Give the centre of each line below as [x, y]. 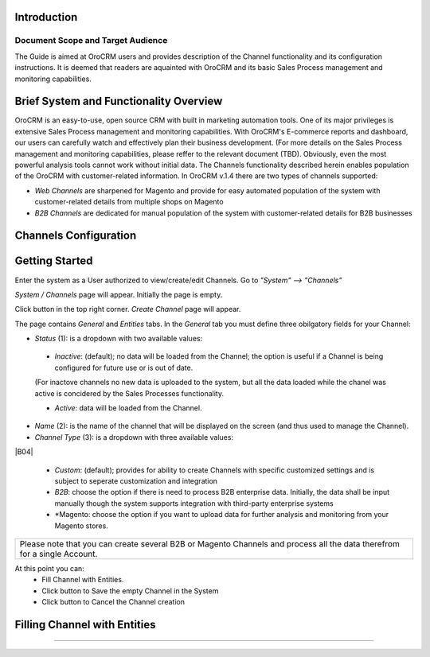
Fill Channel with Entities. [83, 580]
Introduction [46, 17]
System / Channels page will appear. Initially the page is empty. [119, 294]
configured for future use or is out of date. [124, 367]
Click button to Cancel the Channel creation [113, 602]
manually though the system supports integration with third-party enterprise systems [194, 503]
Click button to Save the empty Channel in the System [130, 591]
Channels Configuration [76, 236]
